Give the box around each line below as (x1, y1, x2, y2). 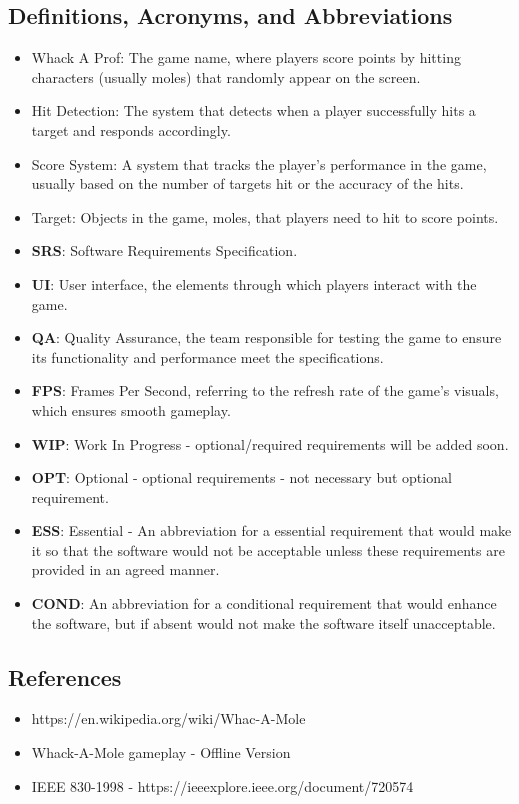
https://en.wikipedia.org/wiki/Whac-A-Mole (31, 708, 306, 729)
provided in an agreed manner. (31, 559, 220, 580)
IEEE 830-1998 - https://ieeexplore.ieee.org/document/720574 (31, 775, 414, 796)
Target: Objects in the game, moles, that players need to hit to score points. (31, 206, 499, 227)
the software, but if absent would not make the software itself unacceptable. (31, 612, 496, 633)
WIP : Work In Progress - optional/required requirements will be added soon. (31, 433, 509, 454)
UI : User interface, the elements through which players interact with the (31, 273, 477, 294)
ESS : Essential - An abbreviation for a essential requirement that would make (31, 520, 512, 541)
